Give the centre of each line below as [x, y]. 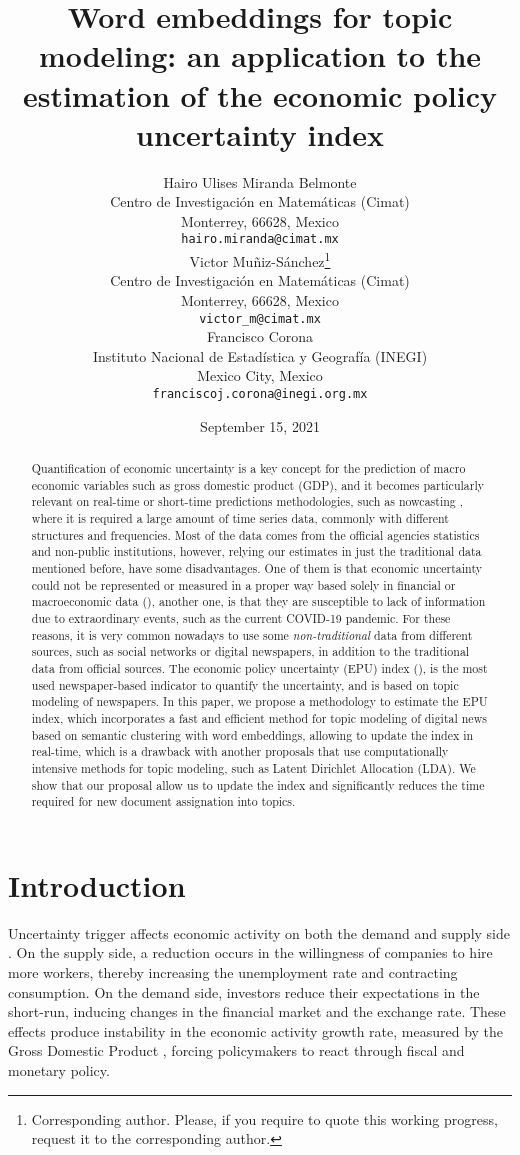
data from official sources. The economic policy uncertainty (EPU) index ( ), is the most [259, 667]
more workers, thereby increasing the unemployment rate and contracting [233, 971]
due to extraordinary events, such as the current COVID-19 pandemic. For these [241, 617]
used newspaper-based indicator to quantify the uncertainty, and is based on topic [245, 684]
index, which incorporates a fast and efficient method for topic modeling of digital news [259, 717]
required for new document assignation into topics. [163, 801]
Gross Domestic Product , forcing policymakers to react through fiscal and [236, 1050]
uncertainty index [260, 133]
